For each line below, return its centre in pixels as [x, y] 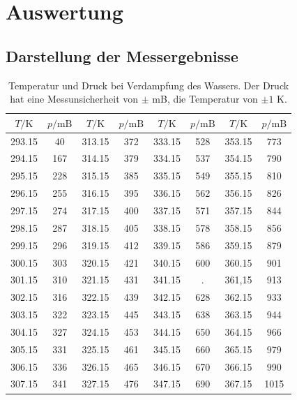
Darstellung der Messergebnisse [122, 55]
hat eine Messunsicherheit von [74, 99]
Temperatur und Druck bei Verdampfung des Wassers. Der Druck [148, 85]
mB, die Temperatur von [205, 99]
